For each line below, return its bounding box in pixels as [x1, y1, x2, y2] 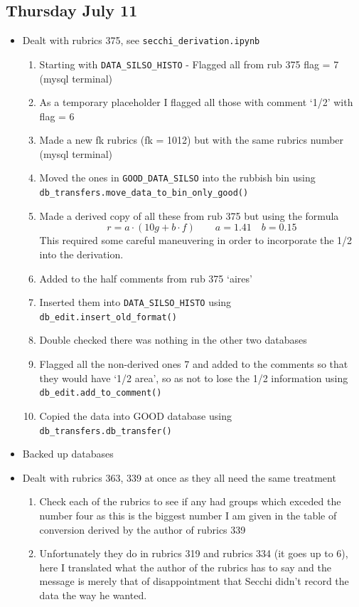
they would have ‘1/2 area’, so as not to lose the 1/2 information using [39, 370, 348, 385]
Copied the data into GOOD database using [39, 408, 232, 423]
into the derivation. [39, 246, 124, 261]
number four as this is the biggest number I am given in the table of [39, 507, 337, 522]
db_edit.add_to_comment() [39, 388, 162, 398]
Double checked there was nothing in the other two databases [39, 332, 307, 347]
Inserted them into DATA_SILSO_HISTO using [39, 295, 232, 310]
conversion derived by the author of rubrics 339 [39, 522, 246, 537]
